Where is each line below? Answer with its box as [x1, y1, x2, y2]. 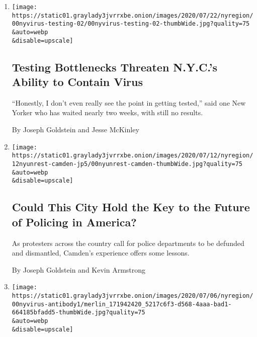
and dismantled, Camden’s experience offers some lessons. [12, 247, 190, 258]
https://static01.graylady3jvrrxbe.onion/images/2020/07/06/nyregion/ [12, 292, 253, 299]
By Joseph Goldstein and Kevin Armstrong [12, 264, 146, 275]
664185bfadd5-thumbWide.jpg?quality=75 [12, 309, 145, 316]
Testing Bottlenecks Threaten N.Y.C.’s [12, 59, 217, 74]
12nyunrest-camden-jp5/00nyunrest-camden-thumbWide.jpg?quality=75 [12, 160, 242, 167]
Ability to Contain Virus [12, 74, 143, 90]
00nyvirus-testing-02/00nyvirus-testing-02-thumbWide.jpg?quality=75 [12, 20, 250, 28]
